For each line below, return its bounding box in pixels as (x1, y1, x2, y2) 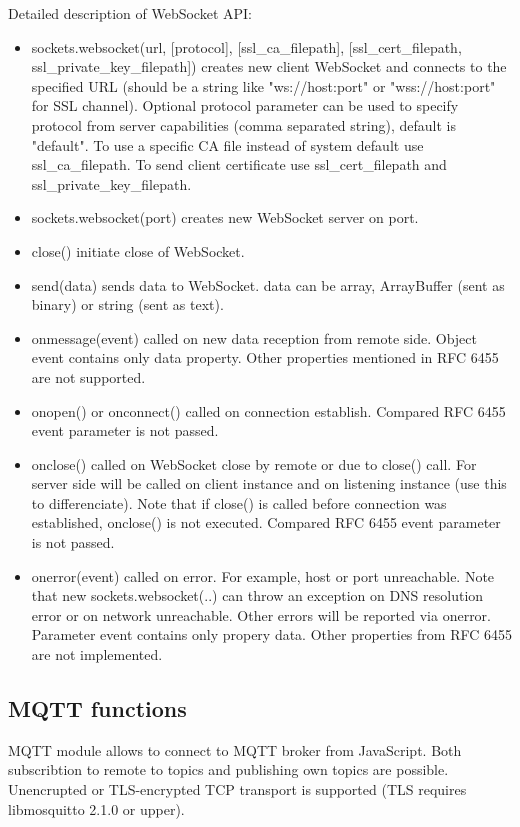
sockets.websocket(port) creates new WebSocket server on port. (31, 207, 419, 228)
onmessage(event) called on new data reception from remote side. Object (31, 327, 477, 348)
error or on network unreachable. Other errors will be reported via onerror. (31, 604, 491, 625)
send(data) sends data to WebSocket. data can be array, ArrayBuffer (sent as (31, 274, 505, 295)
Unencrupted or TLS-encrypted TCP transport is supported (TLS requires (8, 779, 467, 800)
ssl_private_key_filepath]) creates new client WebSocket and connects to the (31, 56, 507, 77)
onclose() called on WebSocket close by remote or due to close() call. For (31, 453, 477, 474)
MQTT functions (8, 693, 187, 724)
